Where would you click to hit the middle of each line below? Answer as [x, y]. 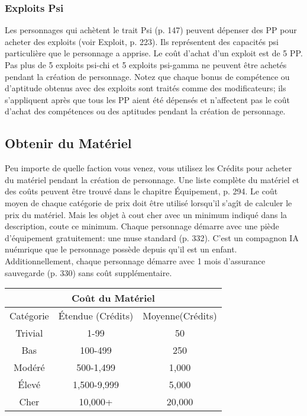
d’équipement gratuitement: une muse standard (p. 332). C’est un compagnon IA [152, 237]
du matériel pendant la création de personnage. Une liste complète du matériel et [152, 179]
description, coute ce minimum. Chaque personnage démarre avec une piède [142, 226]
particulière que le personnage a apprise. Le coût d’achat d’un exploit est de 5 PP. [154, 53]
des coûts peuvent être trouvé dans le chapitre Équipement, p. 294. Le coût [141, 191]
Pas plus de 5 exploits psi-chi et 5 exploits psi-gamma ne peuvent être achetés [146, 65]
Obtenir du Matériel [68, 143]
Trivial [29, 333]
